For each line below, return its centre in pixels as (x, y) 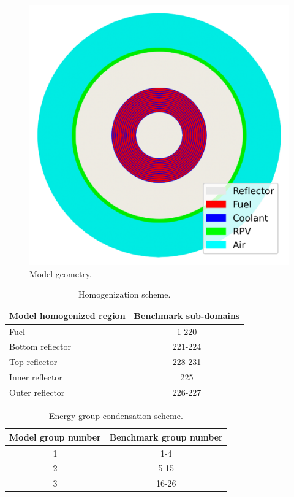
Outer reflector (37, 392)
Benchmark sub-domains (187, 315)
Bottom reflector (40, 346)
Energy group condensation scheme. (116, 416)
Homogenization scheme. (125, 294)
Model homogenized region (67, 315)
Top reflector (33, 362)
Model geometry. (61, 273)
